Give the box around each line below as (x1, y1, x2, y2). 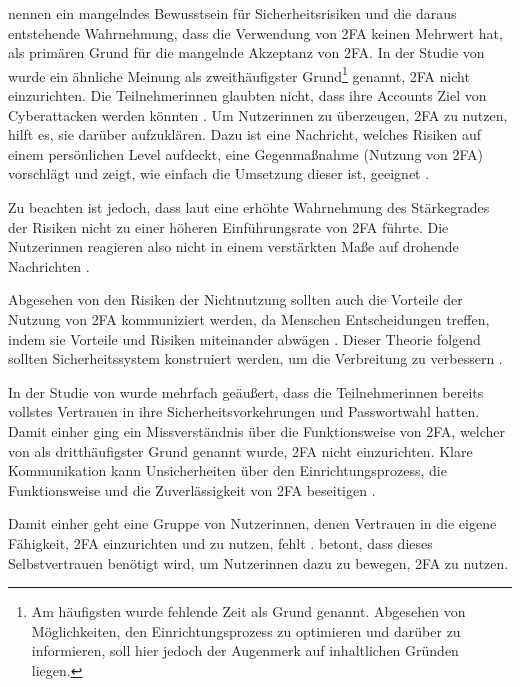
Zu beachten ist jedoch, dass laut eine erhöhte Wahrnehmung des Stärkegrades (8, 197, 490, 217)
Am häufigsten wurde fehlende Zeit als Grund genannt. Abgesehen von (31, 601, 466, 622)
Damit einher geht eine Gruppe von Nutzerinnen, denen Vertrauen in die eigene (8, 513, 497, 534)
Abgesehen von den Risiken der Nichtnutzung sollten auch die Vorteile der (8, 289, 463, 310)
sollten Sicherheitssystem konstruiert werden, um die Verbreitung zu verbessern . (8, 348, 503, 369)
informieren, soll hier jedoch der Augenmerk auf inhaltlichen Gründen (31, 640, 459, 661)
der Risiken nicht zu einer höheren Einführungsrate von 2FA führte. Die (8, 216, 449, 237)
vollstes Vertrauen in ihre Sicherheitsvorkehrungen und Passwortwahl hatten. (8, 401, 480, 422)
